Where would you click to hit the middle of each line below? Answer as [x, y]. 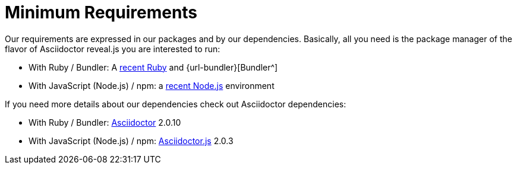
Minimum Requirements [101, 12]
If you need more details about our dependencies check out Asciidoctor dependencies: [176, 104]
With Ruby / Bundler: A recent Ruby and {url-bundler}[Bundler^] [153, 67]
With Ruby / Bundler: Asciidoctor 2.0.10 [105, 122]
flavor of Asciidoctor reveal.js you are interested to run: [113, 49]
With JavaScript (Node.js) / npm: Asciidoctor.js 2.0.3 [131, 141]
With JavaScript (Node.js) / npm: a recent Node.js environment [152, 85]
